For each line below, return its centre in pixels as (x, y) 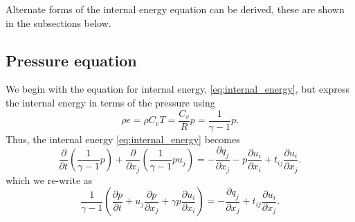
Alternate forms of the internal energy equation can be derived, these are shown (175, 9)
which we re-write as (49, 179)
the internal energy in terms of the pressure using (110, 102)
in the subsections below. (58, 22)
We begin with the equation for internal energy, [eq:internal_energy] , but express (178, 89)
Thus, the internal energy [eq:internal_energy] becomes (123, 139)
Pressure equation (71, 60)
